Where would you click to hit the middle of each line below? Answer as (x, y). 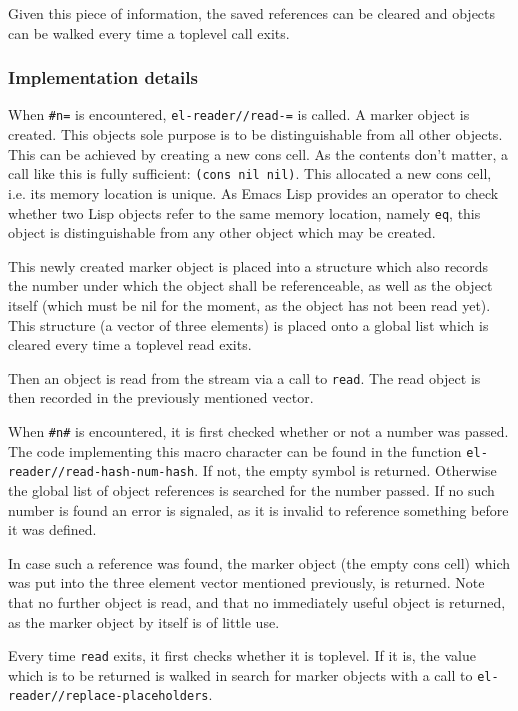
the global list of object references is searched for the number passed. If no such (251, 489)
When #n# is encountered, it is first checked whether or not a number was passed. (258, 430)
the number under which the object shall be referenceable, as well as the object (250, 285)
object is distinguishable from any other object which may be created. (222, 232)
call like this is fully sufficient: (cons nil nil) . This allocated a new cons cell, (250, 173)
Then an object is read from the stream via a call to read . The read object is (244, 377)
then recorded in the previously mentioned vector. (161, 397)
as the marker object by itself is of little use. (144, 621)
